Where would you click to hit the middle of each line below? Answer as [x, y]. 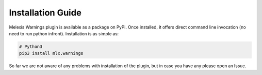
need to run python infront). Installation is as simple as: [64, 33]
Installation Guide [45, 13]
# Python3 [31, 46]
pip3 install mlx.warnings [51, 53]
